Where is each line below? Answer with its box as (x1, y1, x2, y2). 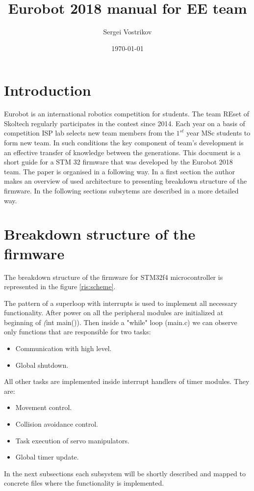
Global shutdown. (15, 359, 69, 370)
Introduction (4, 80, 91, 100)
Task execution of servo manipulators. (15, 435, 129, 445)
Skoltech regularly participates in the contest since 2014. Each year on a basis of (4, 118, 245, 128)
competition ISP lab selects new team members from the (4, 128, 174, 138)
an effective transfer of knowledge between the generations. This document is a (4, 147, 241, 157)
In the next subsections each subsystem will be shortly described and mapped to (4, 468, 246, 478)
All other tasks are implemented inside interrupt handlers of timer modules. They (4, 376, 250, 386)
